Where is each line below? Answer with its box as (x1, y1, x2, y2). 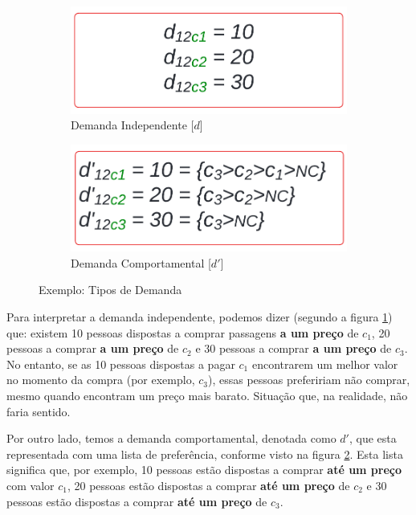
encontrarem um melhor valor (251, 355, 398, 372)
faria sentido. (6, 403, 71, 419)
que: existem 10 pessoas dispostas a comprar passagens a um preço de (6, 324, 359, 341)
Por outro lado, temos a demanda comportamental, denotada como (6, 430, 336, 447)
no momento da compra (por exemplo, (6, 371, 195, 388)
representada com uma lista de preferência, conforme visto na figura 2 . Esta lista (6, 445, 403, 462)
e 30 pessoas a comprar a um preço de (195, 340, 392, 357)
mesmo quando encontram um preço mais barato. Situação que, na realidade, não (6, 386, 408, 403)
